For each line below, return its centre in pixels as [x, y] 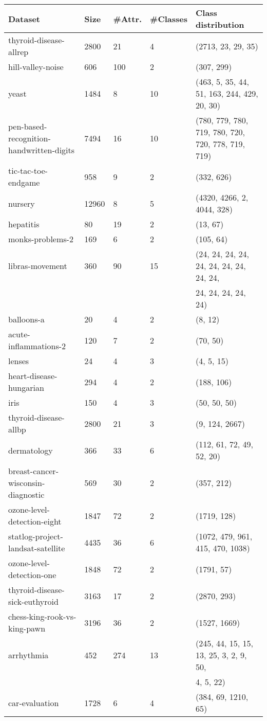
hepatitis [24, 224]
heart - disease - [33, 376]
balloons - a [26, 319]
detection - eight [35, 521]
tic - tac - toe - [28, 170]
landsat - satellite [37, 548]
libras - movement [38, 266]
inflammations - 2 [37, 346]
